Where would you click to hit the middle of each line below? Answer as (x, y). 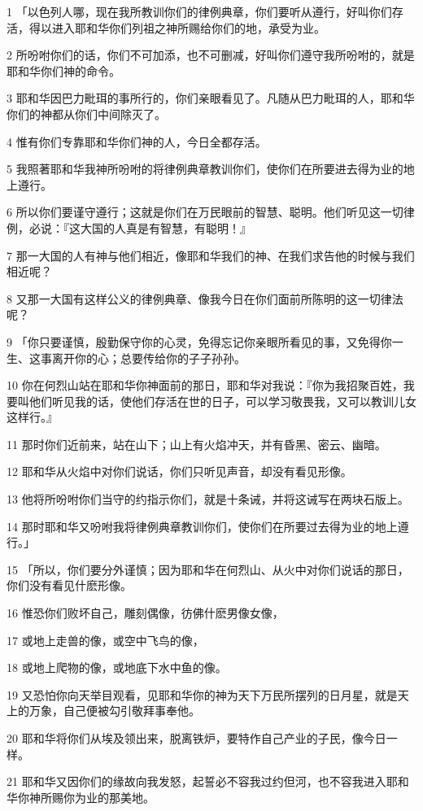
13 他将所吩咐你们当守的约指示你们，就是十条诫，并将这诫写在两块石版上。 (208, 499)
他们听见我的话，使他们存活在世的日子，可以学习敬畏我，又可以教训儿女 (222, 401)
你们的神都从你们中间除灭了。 (86, 113)
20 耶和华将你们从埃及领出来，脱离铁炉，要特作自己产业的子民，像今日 (196, 738)
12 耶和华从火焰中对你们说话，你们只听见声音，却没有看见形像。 (179, 471)
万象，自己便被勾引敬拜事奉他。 (114, 711)
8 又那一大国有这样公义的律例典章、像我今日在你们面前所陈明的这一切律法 (205, 298)
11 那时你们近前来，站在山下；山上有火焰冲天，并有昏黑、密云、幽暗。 (196, 444)
